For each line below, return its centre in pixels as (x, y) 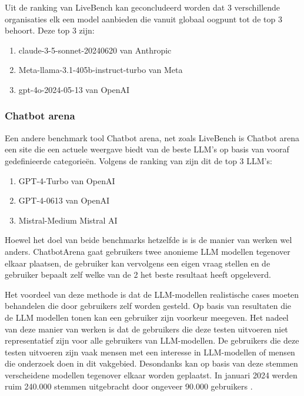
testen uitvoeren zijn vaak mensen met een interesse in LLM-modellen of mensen (150, 352)
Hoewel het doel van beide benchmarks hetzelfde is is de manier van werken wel (148, 240)
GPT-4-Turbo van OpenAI (67, 180)
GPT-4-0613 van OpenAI (64, 200)
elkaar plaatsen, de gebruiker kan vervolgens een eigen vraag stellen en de (138, 263)
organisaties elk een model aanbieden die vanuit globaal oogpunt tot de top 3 (143, 19)
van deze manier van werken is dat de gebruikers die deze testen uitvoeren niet (146, 329)
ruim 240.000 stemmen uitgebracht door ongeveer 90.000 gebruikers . (129, 386)
